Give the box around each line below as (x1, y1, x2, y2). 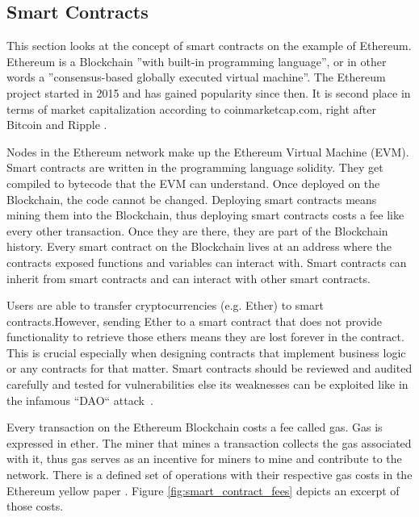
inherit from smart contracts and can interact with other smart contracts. (6, 269, 371, 286)
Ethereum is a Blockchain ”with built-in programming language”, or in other (6, 52, 387, 69)
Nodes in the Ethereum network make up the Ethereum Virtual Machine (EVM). (6, 143, 409, 160)
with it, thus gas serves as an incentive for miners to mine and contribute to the (6, 450, 402, 467)
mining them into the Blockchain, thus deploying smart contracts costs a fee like (6, 206, 404, 223)
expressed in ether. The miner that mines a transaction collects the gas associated (6, 434, 412, 451)
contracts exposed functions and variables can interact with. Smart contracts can (6, 253, 407, 270)
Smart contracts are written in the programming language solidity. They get (6, 159, 383, 176)
